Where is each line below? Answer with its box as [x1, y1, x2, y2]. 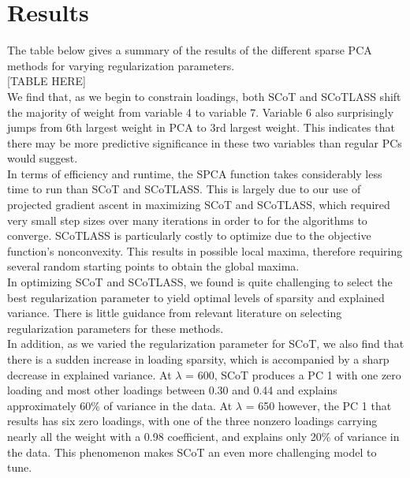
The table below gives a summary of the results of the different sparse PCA [7, 42, 372, 58]
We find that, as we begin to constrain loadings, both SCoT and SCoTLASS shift [7, 88, 401, 104]
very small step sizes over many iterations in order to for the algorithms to [7, 211, 367, 228]
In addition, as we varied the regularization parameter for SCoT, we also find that [7, 335, 404, 352]
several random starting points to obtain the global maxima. [7, 258, 300, 274]
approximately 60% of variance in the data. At [7, 397, 233, 413]
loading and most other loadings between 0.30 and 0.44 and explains [7, 382, 337, 398]
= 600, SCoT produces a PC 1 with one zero [185, 366, 401, 383]
